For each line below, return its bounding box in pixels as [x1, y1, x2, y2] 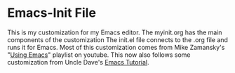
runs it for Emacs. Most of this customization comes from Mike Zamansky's [7, 43, 225, 51]
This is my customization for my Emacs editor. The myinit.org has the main [7, 28, 222, 36]
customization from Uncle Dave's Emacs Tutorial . [7, 58, 149, 66]
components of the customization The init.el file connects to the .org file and [7, 35, 228, 44]
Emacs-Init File [7, 5, 97, 21]
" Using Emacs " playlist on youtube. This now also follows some [7, 51, 191, 59]
